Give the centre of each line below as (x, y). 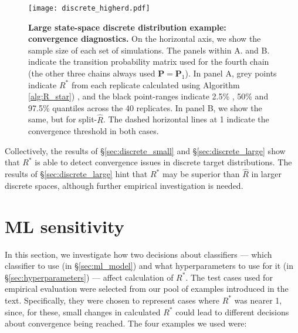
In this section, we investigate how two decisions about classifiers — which (138, 254)
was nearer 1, (258, 300)
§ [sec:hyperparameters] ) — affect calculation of (89, 277)
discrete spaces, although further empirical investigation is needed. (124, 185)
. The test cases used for (229, 277)
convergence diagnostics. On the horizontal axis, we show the (145, 39)
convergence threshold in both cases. (94, 131)
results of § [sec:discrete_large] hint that (76, 174)
